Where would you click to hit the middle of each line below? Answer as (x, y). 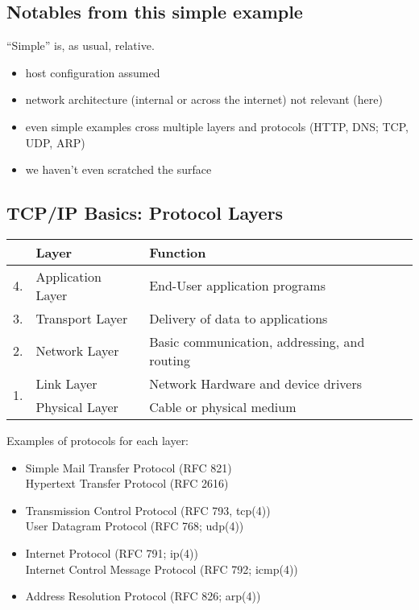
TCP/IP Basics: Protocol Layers (145, 213)
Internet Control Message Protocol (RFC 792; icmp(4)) (162, 569)
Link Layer (66, 383)
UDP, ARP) (55, 142)
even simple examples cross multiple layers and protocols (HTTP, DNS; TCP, (217, 126)
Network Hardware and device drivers (256, 383)
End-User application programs (237, 286)
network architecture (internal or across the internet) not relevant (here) (204, 99)
